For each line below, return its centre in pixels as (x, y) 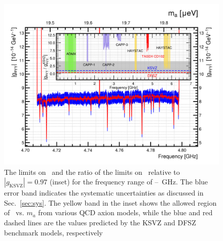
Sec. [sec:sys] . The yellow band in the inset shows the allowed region (110, 202)
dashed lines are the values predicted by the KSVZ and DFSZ (100, 222)
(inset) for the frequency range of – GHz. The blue (129, 182)
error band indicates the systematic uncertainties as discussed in (104, 193)
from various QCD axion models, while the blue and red (125, 212)
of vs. (14, 212)
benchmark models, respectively (53, 232)
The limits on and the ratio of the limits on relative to (92, 172)
